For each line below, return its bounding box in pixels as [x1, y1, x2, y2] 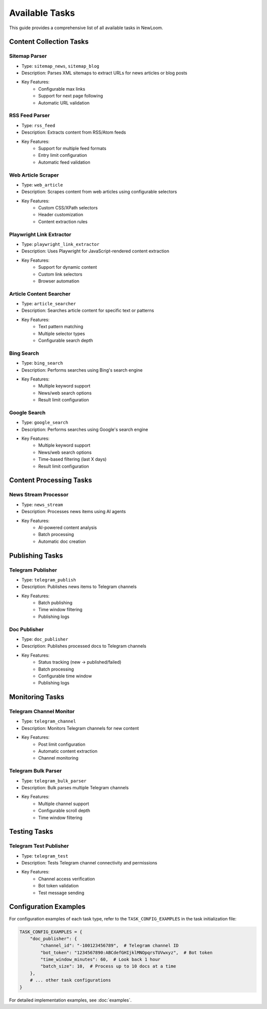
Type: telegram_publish [21, 577, 76, 582]
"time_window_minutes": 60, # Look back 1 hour [40, 957, 161, 962]
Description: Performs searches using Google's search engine [21, 426, 148, 432]
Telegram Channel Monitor [9, 708, 75, 715]
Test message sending [38, 890, 85, 896]
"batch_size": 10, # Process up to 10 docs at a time [40, 963, 177, 969]
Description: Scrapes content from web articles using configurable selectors [21, 189, 178, 195]
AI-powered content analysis [38, 525, 97, 530]
